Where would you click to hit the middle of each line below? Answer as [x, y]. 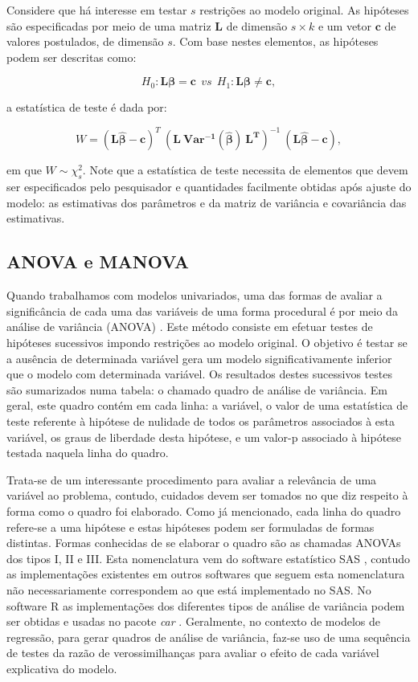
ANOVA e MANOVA [98, 261]
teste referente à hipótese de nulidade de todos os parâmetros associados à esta [201, 421]
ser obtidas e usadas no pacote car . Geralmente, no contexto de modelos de [193, 621]
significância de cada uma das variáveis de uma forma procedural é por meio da [202, 310]
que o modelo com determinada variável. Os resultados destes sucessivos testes [199, 374]
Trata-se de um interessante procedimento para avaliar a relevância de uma [192, 479]
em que [24, 170]
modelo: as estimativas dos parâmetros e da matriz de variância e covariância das [207, 202]
